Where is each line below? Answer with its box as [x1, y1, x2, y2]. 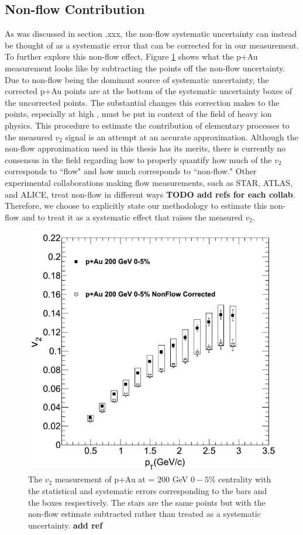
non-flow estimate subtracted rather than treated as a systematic [28, 508, 261, 520]
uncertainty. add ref [28, 519, 103, 531]
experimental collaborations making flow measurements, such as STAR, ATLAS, [5, 176, 293, 188]
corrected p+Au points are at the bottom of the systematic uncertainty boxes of [5, 85, 292, 97]
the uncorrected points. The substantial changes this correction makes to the [5, 96, 280, 108]
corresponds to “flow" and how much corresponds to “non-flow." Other [5, 165, 257, 177]
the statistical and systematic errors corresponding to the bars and [28, 485, 267, 496]
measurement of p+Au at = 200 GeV [54, 473, 188, 485]
